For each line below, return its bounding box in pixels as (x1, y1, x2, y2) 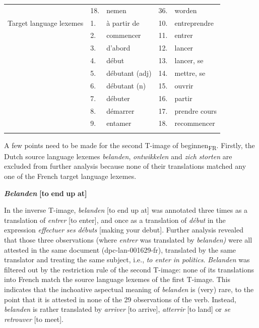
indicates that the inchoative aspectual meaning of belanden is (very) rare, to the (4, 284, 254, 294)
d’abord (106, 42, 131, 53)
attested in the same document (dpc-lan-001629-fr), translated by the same (4, 244, 236, 255)
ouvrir (174, 80, 193, 90)
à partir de (106, 17, 140, 28)
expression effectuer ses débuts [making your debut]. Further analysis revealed (4, 224, 244, 235)
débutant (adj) (106, 67, 152, 78)
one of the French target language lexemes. (4, 171, 137, 181)
